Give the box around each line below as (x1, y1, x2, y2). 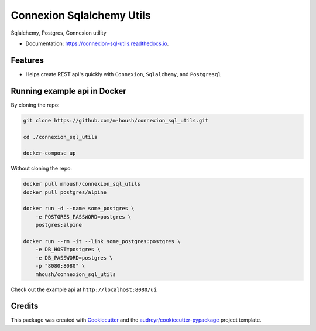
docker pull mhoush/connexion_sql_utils (23, 180, 140, 187)
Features (11, 55, 44, 65)
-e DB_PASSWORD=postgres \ (35, 254, 114, 261)
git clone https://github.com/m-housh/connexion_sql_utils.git (23, 117, 209, 124)
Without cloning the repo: (11, 165, 73, 172)
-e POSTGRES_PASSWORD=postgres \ (35, 213, 132, 220)
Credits (11, 301, 39, 311)
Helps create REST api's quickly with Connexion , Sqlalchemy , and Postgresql (25, 70, 222, 77)
